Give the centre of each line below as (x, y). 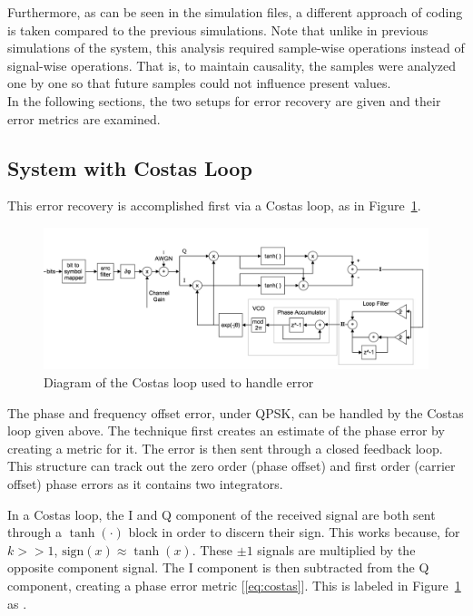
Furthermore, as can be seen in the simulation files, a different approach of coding (235, 12)
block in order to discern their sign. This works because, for (294, 532)
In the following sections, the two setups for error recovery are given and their (224, 100)
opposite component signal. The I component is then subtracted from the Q (218, 567)
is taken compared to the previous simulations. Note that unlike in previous (218, 29)
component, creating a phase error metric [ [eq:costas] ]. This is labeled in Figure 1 (234, 585)
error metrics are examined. (84, 118)
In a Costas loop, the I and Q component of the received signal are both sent (222, 514)
